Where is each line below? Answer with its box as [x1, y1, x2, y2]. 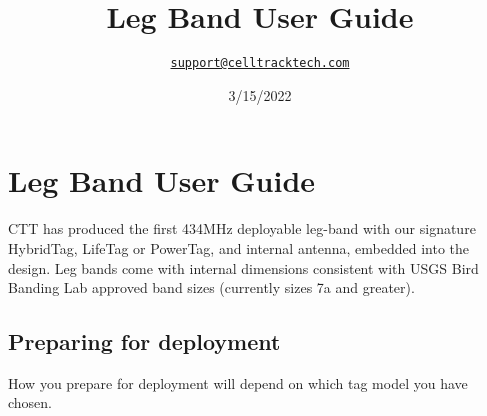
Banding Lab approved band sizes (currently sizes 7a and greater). [8, 277, 415, 298]
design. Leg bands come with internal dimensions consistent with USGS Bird [8, 257, 479, 278]
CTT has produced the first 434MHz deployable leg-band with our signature [8, 218, 476, 239]
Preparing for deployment [8, 326, 281, 357]
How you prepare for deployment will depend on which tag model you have [8, 372, 468, 393]
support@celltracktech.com [170, 56, 350, 71]
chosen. [8, 392, 53, 413]
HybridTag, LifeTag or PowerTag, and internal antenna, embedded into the [8, 237, 470, 258]
